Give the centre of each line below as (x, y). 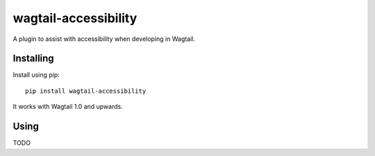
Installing (34, 59)
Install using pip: (36, 75)
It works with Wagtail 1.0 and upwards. (68, 107)
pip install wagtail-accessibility (86, 91)
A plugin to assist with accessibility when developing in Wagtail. (104, 39)
